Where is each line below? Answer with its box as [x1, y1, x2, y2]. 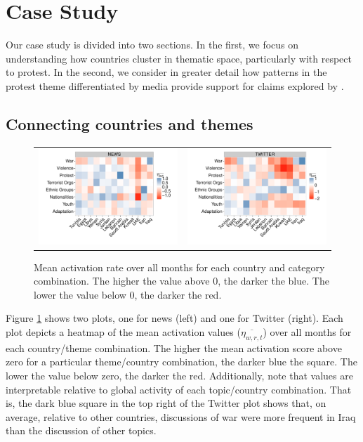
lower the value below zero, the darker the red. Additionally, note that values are [6, 368, 353, 383]
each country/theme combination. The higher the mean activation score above [6, 340, 342, 355]
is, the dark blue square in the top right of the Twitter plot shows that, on [6, 396, 326, 410]
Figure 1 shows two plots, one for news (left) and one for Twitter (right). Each [6, 311, 343, 325]
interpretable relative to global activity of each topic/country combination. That [6, 382, 352, 396]
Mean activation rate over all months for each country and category [34, 259, 325, 274]
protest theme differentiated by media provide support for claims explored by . [6, 78, 344, 93]
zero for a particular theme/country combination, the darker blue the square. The [6, 354, 357, 369]
